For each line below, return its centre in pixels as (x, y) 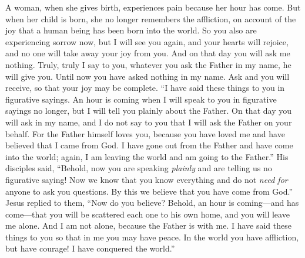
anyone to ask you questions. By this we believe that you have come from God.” (149, 191)
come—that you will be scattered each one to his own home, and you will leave (148, 214)
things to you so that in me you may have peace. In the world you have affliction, (152, 237)
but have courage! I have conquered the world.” (90, 248)
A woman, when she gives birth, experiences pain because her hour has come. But (153, 7)
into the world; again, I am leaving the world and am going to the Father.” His (147, 156)
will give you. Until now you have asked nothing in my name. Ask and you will (148, 76)
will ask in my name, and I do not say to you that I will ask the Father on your (149, 122)
